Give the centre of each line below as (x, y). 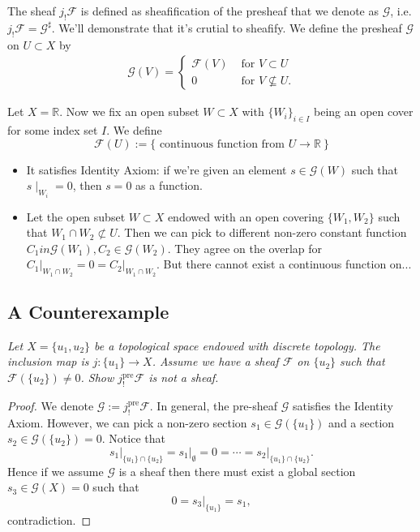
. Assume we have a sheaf (215, 361)
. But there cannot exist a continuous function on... (284, 264)
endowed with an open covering (246, 216)
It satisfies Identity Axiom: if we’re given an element (156, 169)
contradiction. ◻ (49, 519)
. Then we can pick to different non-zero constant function (262, 232)
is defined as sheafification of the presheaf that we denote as (229, 11)
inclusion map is (48, 361)
